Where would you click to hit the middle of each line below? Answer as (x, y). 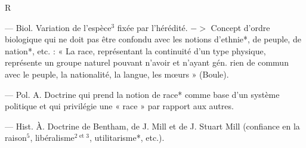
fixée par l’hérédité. (152, 27)
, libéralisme (52, 138)
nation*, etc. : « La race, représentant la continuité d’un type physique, (135, 50)
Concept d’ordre (240, 27)
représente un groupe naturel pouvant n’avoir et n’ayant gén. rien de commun (147, 62)
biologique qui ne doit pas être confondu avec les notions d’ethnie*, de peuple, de (153, 39)
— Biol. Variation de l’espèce (58, 27)
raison (16, 138)
